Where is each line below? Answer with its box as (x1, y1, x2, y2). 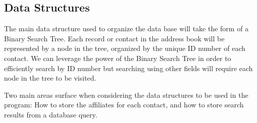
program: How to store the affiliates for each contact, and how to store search (4, 99, 244, 110)
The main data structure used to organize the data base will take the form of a (4, 23, 249, 34)
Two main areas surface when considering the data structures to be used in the (4, 89, 248, 100)
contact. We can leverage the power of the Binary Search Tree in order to (4, 52, 231, 63)
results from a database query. (4, 109, 97, 119)
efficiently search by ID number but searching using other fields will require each (4, 63, 253, 73)
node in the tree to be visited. (4, 73, 96, 83)
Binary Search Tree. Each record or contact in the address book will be (4, 33, 225, 43)
